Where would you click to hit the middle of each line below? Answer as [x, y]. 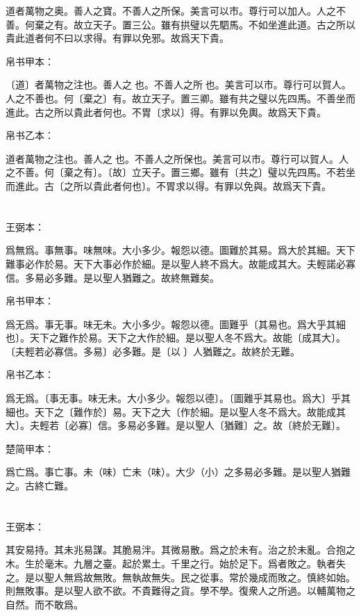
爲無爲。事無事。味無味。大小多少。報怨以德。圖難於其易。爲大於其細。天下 [180, 250]
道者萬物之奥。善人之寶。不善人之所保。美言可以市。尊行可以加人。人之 [171, 10]
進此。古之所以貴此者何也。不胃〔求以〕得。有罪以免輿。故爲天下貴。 [166, 112]
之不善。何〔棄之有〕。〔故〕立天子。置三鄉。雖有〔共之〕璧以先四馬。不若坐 [180, 172]
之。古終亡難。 [40, 486]
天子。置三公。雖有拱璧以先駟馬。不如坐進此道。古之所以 [224, 24]
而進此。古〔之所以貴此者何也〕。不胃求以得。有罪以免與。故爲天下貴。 [168, 185]
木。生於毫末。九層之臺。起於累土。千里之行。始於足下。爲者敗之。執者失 [176, 563]
